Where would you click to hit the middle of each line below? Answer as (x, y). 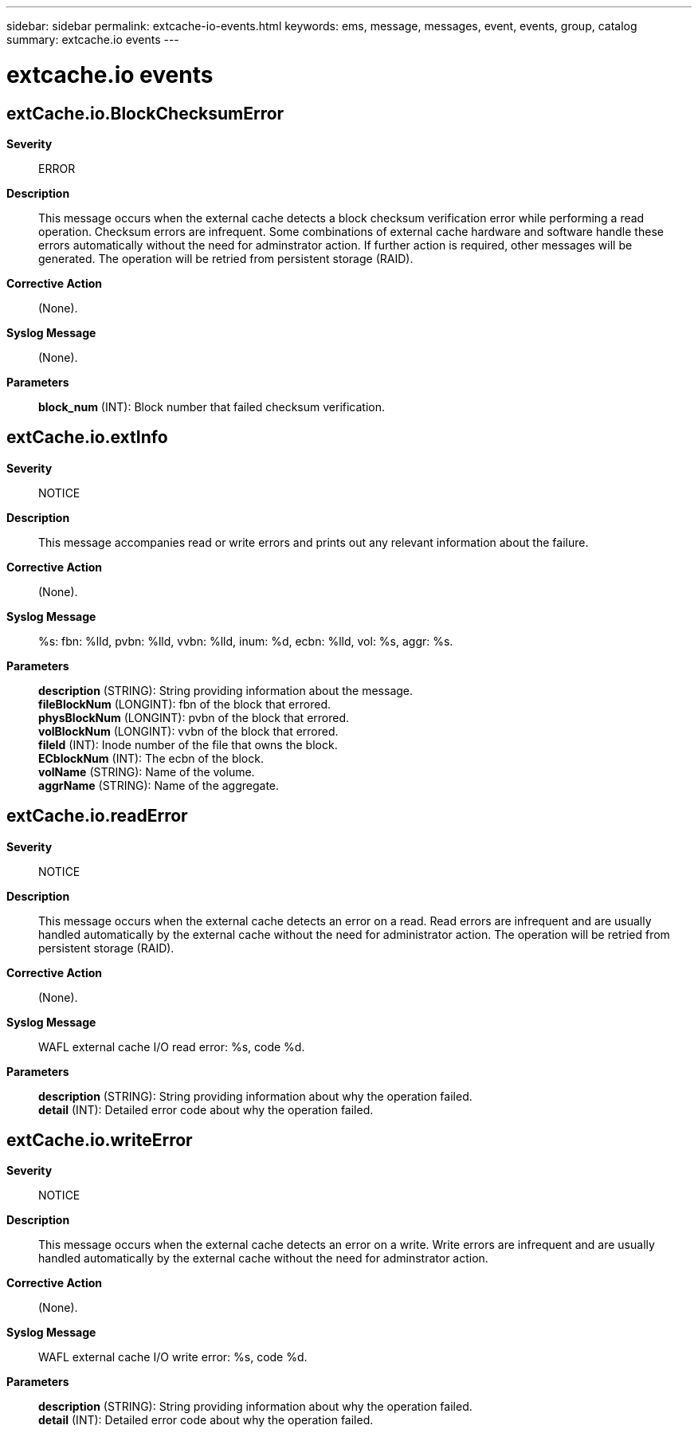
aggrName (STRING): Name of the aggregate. (159, 785)
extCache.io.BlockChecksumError (145, 113)
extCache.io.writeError (100, 1141)
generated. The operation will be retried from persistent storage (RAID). (226, 258)
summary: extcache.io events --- (93, 39)
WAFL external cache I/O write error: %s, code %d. (173, 1357)
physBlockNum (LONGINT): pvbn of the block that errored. (194, 717)
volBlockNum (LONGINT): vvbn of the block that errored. (188, 731)
